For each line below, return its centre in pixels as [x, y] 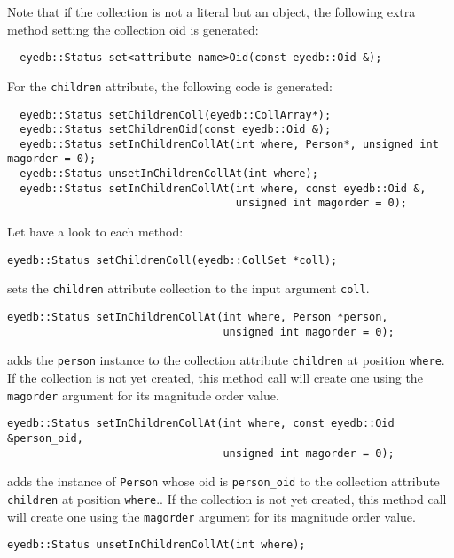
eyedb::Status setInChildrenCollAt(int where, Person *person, [198, 317]
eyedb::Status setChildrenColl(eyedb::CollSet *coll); [172, 260]
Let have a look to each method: [95, 232]
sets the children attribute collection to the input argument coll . [188, 288]
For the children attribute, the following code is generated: [170, 85]
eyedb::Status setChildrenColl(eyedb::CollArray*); [176, 115]
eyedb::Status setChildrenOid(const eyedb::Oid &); [176, 130]
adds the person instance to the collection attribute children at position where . [226, 360]
